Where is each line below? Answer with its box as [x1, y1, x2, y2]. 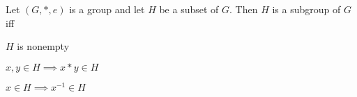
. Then [229, 2, 258, 16]
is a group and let [69, 2, 145, 16]
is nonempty [17, 39, 70, 53]
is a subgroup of [272, 2, 341, 16]
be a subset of [159, 2, 219, 16]
